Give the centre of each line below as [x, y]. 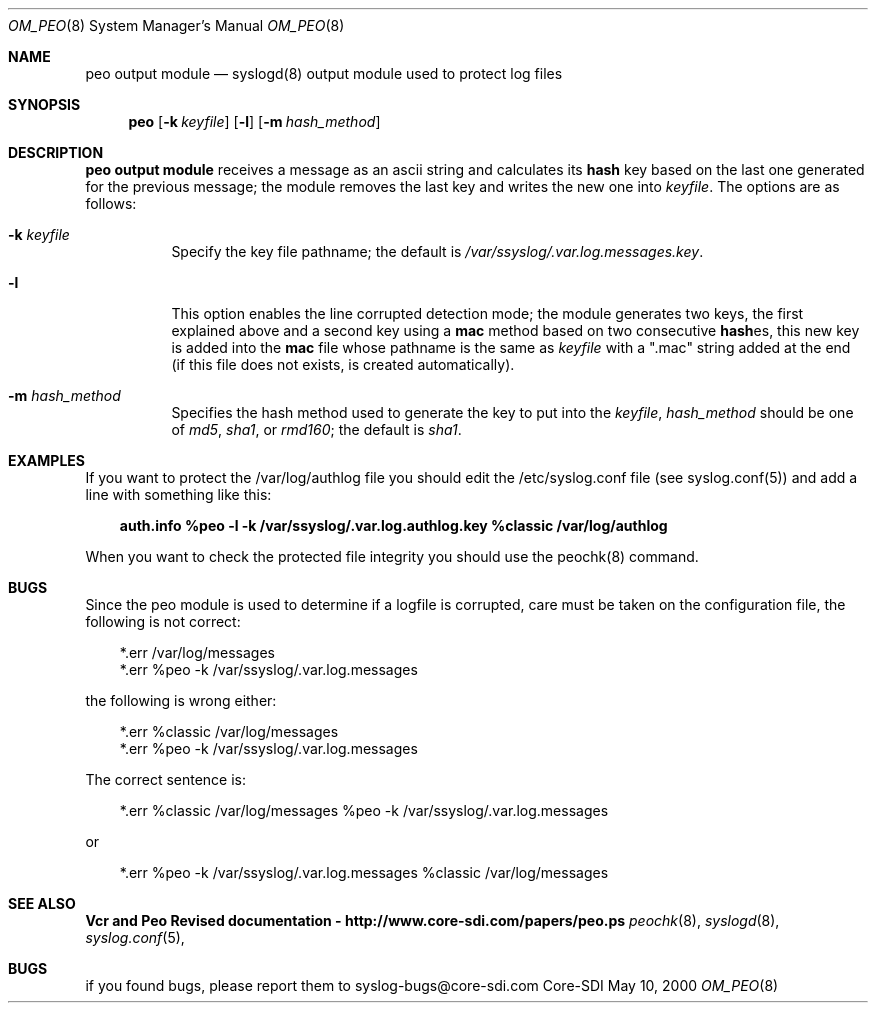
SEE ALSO [42, 903]
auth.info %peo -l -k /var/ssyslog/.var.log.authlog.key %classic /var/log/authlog [393, 525]
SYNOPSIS [44, 104]
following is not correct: [163, 621]
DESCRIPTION [56, 152]
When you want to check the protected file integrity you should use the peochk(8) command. [392, 556]
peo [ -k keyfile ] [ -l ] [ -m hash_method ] [254, 121]
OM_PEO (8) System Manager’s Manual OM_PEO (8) [176, 25]
